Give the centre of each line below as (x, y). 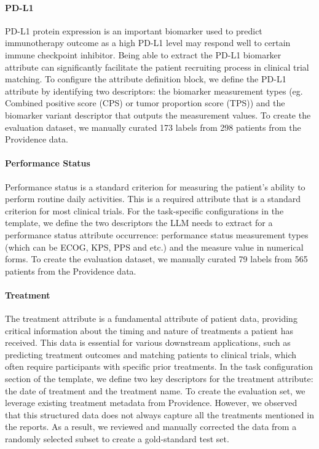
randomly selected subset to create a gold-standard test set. (117, 439)
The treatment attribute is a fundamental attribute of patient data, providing (151, 318)
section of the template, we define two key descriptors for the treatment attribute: (159, 379)
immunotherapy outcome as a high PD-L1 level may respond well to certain (148, 43)
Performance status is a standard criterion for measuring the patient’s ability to (155, 186)
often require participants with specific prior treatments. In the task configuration (159, 366)
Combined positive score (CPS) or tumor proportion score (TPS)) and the (145, 103)
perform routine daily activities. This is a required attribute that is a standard (153, 199)
